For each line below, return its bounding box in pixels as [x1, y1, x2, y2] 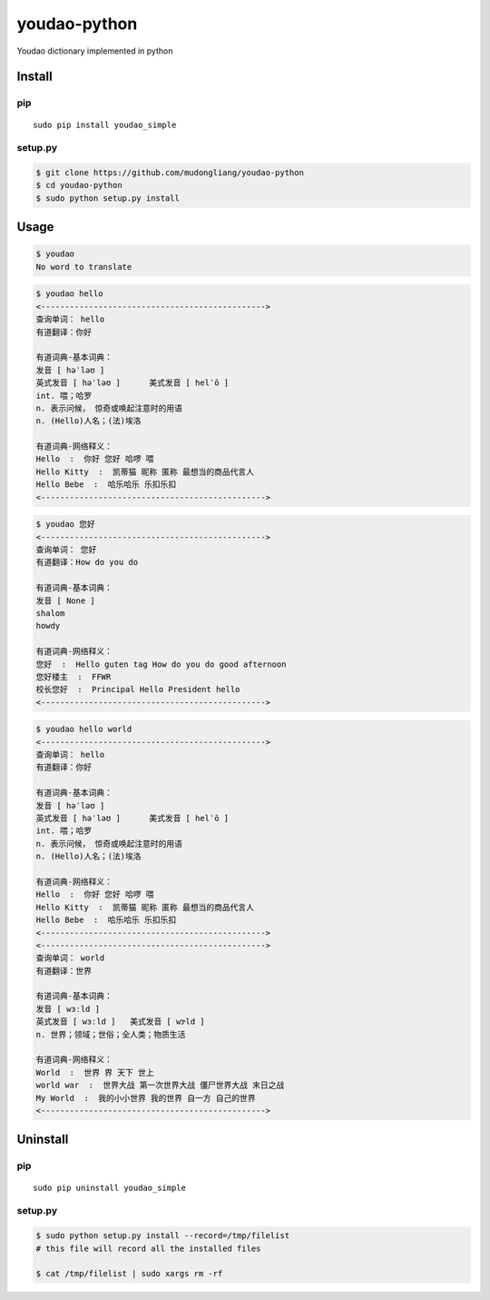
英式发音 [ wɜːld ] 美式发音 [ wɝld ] [35, 1017, 206, 1027]
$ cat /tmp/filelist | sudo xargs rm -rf [35, 1268, 223, 1279]
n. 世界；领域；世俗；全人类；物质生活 [35, 1029, 186, 1039]
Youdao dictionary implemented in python [16, 45, 173, 56]
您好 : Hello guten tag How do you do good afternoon [35, 659, 287, 670]
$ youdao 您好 [35, 519, 95, 530]
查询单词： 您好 [35, 545, 97, 555]
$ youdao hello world [35, 724, 132, 735]
